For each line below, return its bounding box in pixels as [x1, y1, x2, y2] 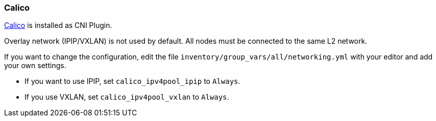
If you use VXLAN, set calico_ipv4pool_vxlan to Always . [25, 93, 229, 102]
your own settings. [4, 61, 66, 70]
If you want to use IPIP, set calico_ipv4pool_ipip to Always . [25, 77, 240, 86]
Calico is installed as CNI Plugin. [4, 21, 112, 30]
